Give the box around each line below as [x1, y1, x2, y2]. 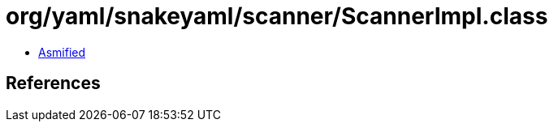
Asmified [38, 45, 86, 59]
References [6, 73, 101, 94]
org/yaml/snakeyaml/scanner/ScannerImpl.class [6, 2, 548, 30]
